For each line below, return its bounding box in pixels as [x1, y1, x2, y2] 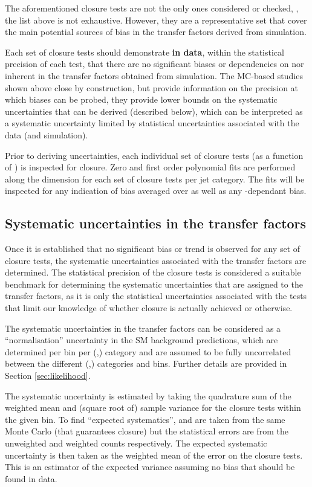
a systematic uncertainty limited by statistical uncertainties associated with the [5, 117, 299, 129]
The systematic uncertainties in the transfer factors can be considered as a [5, 321, 281, 334]
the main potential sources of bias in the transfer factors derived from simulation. [5, 25, 307, 38]
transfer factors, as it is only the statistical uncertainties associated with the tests [5, 289, 307, 302]
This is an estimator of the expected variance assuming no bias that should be [5, 460, 295, 473]
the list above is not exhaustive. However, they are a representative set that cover [5, 13, 307, 26]
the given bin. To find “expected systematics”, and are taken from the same [5, 413, 285, 425]
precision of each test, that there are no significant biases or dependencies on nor [5, 57, 304, 70]
